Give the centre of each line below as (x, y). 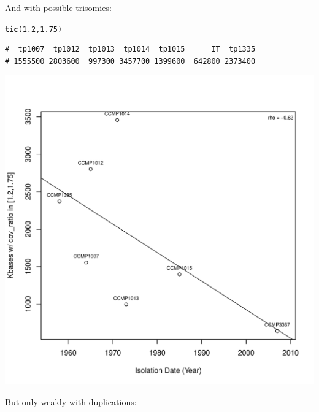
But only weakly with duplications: (71, 402)
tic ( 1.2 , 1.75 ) (34, 29)
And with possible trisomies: (58, 7)
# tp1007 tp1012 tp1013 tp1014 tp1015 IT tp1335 (130, 49)
